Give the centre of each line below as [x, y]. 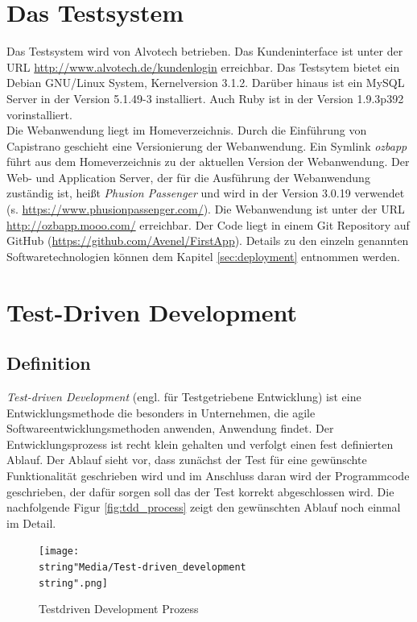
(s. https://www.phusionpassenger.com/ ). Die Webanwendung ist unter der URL [206, 209]
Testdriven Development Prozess [119, 609]
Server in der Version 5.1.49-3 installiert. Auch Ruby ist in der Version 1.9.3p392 [205, 98]
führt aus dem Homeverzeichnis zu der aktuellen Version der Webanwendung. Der [208, 162]
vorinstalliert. [39, 114]
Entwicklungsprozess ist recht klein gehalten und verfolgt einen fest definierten [200, 444]
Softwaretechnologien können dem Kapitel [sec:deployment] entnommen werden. [203, 256]
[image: [59, 552]
